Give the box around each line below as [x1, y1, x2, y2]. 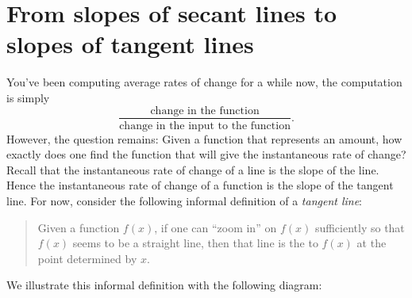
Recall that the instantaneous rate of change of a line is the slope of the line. [6, 161, 379, 178]
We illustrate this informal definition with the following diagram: [6, 277, 322, 293]
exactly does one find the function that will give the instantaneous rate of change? [6, 146, 406, 162]
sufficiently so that [314, 219, 405, 235]
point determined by [37, 250, 137, 266]
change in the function [150, 105, 260, 117]
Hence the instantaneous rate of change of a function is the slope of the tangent [6, 177, 394, 193]
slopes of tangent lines [6, 28, 254, 60]
